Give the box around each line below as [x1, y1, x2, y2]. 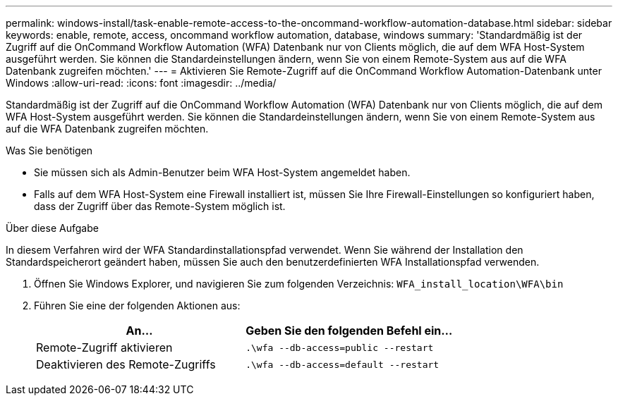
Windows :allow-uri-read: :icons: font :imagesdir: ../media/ [6, 77, 277, 89]
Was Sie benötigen [6, 144, 93, 156]
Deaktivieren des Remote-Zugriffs [36, 357, 216, 371]
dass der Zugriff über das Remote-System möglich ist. [34, 200, 286, 212]
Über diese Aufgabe [6, 222, 99, 234]
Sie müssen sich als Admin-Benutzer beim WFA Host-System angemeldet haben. [34, 166, 411, 178]
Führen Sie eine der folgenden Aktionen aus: [34, 300, 241, 311]
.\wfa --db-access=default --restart [246, 359, 440, 370]
